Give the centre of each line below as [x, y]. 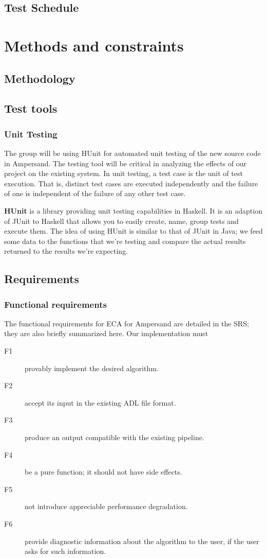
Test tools [31, 108]
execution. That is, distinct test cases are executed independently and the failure [131, 183]
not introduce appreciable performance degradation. [106, 506]
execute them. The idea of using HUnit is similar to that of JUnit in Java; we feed [133, 231]
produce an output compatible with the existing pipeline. [115, 437]
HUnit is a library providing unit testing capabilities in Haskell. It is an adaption [133, 210]
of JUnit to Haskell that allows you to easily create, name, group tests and [121, 221]
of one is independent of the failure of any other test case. [95, 193]
